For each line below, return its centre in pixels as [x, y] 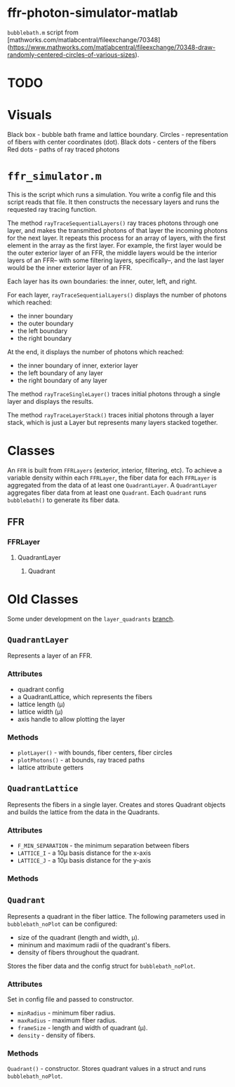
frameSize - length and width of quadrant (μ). [82, 1028]
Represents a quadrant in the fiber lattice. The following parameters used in [116, 916]
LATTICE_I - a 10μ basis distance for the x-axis [84, 853]
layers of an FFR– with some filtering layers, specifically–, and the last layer [116, 260]
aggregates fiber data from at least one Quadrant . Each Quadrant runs [107, 492]
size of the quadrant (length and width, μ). [78, 937]
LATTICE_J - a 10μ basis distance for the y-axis [84, 860]
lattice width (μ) [40, 711]
